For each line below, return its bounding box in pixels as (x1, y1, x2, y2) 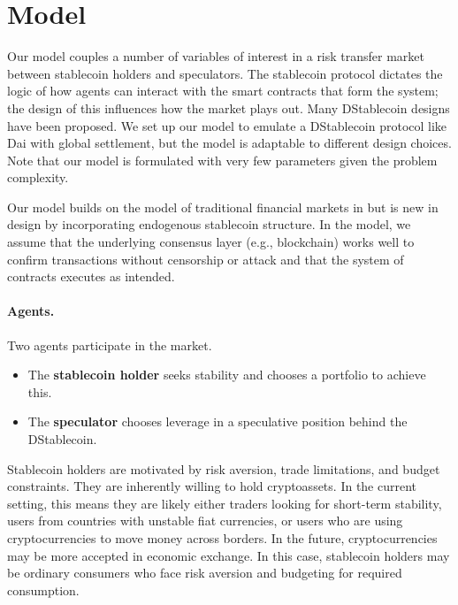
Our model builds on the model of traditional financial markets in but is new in (7, 197, 439, 216)
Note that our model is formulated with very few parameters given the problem (7, 150, 438, 169)
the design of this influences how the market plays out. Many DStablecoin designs (7, 98, 450, 117)
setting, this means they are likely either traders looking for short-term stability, (7, 494, 442, 512)
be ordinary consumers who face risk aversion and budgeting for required (7, 563, 402, 582)
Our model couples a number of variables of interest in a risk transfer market (7, 47, 425, 65)
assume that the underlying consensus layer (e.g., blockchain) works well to (7, 233, 415, 251)
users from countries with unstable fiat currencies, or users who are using (7, 511, 403, 530)
